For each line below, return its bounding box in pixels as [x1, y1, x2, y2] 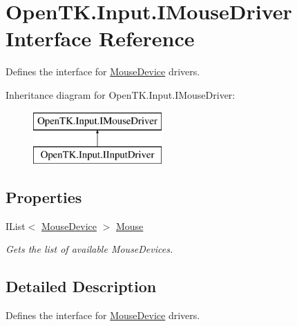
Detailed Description [6, 276, 157, 297]
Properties [6, 186, 82, 208]
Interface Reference [6, 24, 195, 52]
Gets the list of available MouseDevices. [6, 242, 173, 256]
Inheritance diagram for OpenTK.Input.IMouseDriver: [6, 87, 236, 102]
